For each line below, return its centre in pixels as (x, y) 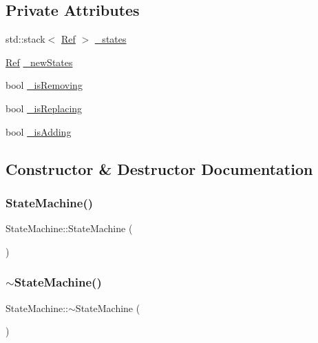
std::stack (25, 39)
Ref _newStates (39, 62)
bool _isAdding (39, 131)
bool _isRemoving (44, 85)
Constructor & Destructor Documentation (159, 168)
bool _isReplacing (44, 108)
